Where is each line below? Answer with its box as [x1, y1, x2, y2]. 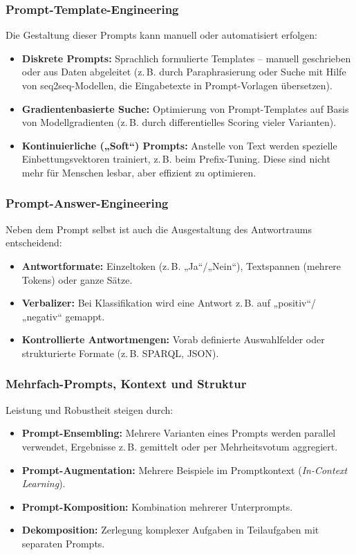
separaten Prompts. [21, 536, 105, 550]
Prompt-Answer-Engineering [6, 194, 169, 212]
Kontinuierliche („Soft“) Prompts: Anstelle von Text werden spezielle [21, 138, 337, 152]
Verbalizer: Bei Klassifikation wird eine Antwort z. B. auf [21, 295, 270, 310]
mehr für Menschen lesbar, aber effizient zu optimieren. [21, 165, 256, 179]
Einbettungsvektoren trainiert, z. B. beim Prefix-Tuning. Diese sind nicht [21, 152, 330, 166]
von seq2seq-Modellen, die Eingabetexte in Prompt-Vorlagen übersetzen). [21, 78, 332, 92]
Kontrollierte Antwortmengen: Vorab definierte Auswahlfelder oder [21, 332, 325, 347]
